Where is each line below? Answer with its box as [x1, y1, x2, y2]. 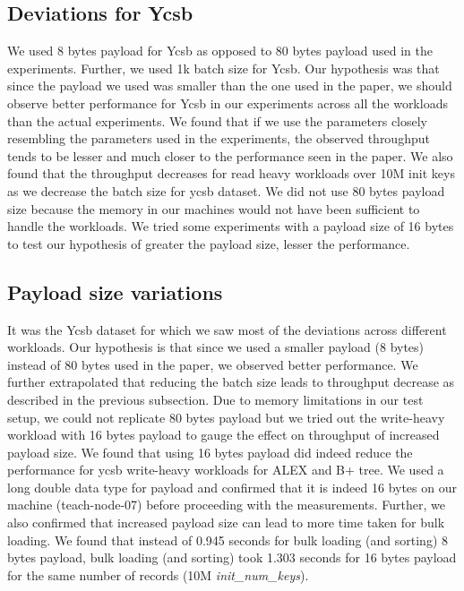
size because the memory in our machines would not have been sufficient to [7, 199, 420, 218]
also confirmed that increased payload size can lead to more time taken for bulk [7, 513, 445, 532]
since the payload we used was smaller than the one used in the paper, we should [7, 76, 452, 95]
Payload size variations [7, 278, 223, 305]
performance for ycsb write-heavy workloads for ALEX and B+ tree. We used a [7, 460, 444, 479]
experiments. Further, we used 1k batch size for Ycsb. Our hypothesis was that [7, 58, 440, 77]
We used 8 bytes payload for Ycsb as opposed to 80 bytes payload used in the [7, 41, 434, 60]
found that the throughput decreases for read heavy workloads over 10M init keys [7, 164, 455, 183]
